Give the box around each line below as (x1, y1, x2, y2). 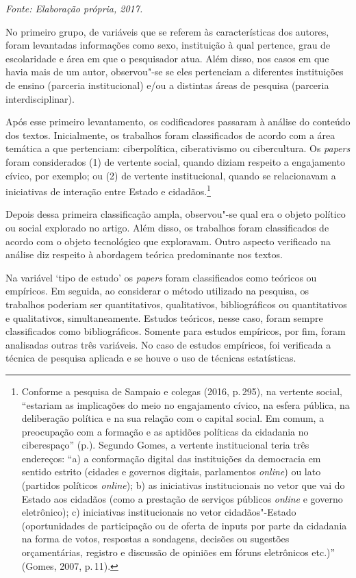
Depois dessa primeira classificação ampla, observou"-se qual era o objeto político (5, 207, 346, 221)
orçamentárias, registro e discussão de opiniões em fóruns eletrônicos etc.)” (21, 545, 335, 560)
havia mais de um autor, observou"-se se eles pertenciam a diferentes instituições (5, 64, 344, 79)
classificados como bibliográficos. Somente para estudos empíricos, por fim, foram (5, 324, 346, 338)
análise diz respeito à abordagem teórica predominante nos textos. (5, 247, 283, 262)
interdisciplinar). (5, 91, 75, 105)
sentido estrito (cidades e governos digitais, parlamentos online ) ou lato (21, 464, 321, 479)
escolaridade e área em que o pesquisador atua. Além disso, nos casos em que (5, 51, 329, 65)
